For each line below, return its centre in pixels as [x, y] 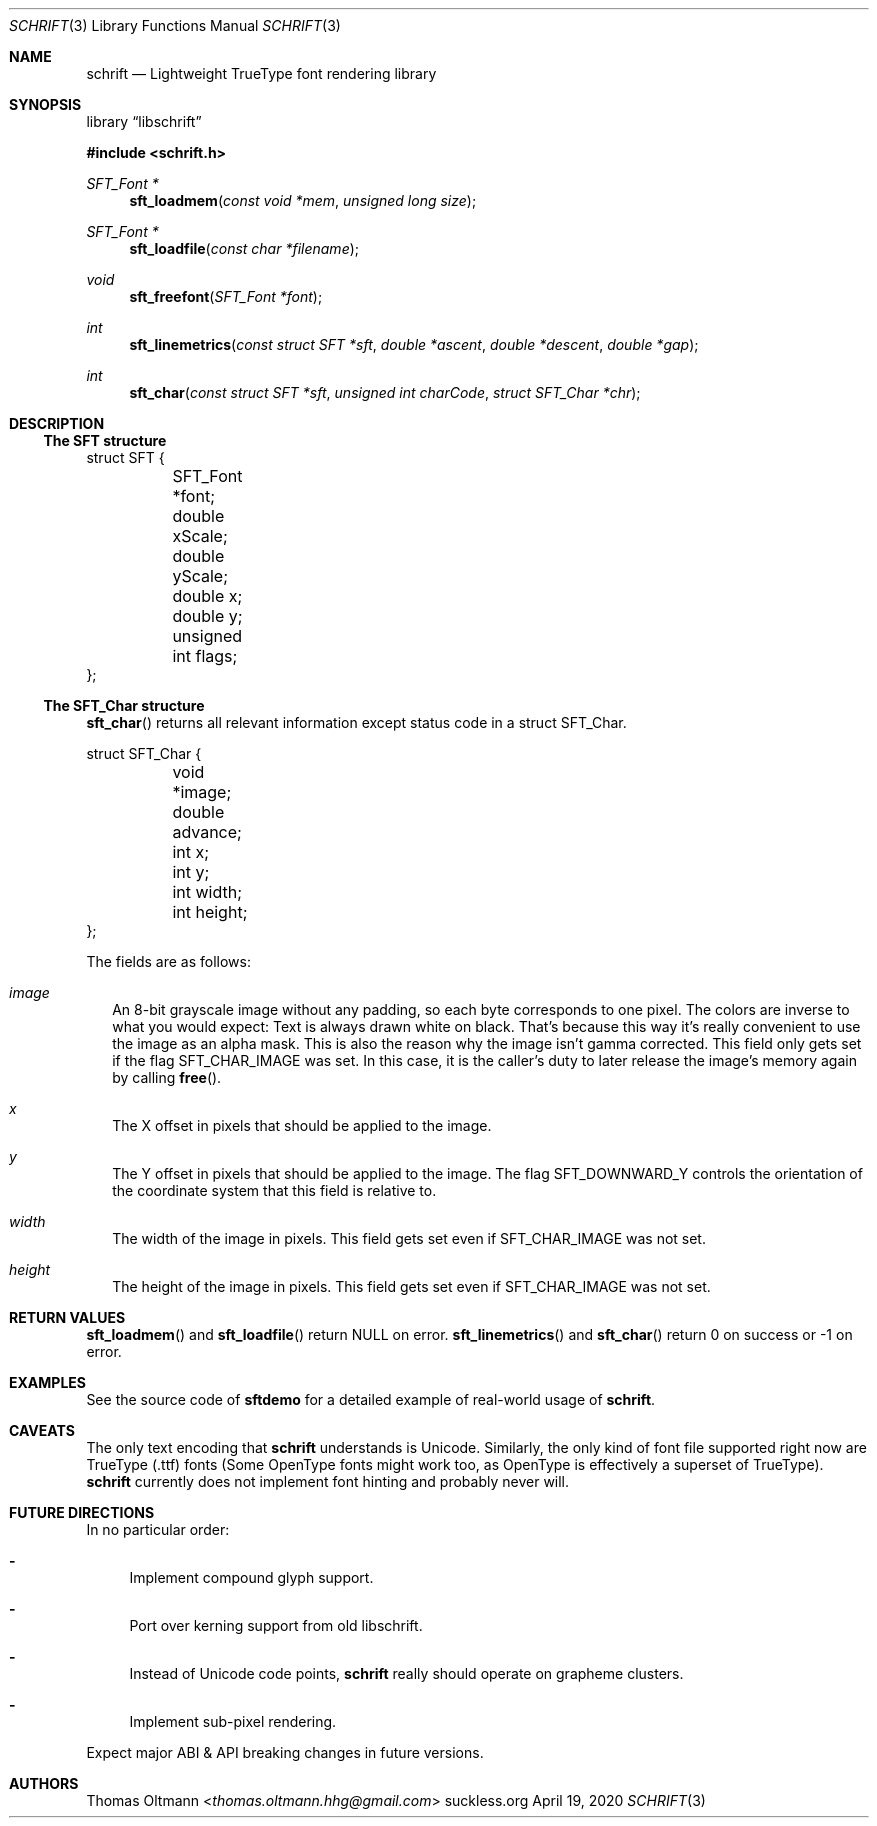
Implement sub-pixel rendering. [233, 1721]
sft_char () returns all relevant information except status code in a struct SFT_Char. [356, 722]
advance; [207, 832]
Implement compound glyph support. [251, 1577]
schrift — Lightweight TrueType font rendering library [261, 73]
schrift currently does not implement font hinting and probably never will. [328, 1481]
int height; [210, 912]
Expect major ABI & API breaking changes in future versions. [285, 1752]
